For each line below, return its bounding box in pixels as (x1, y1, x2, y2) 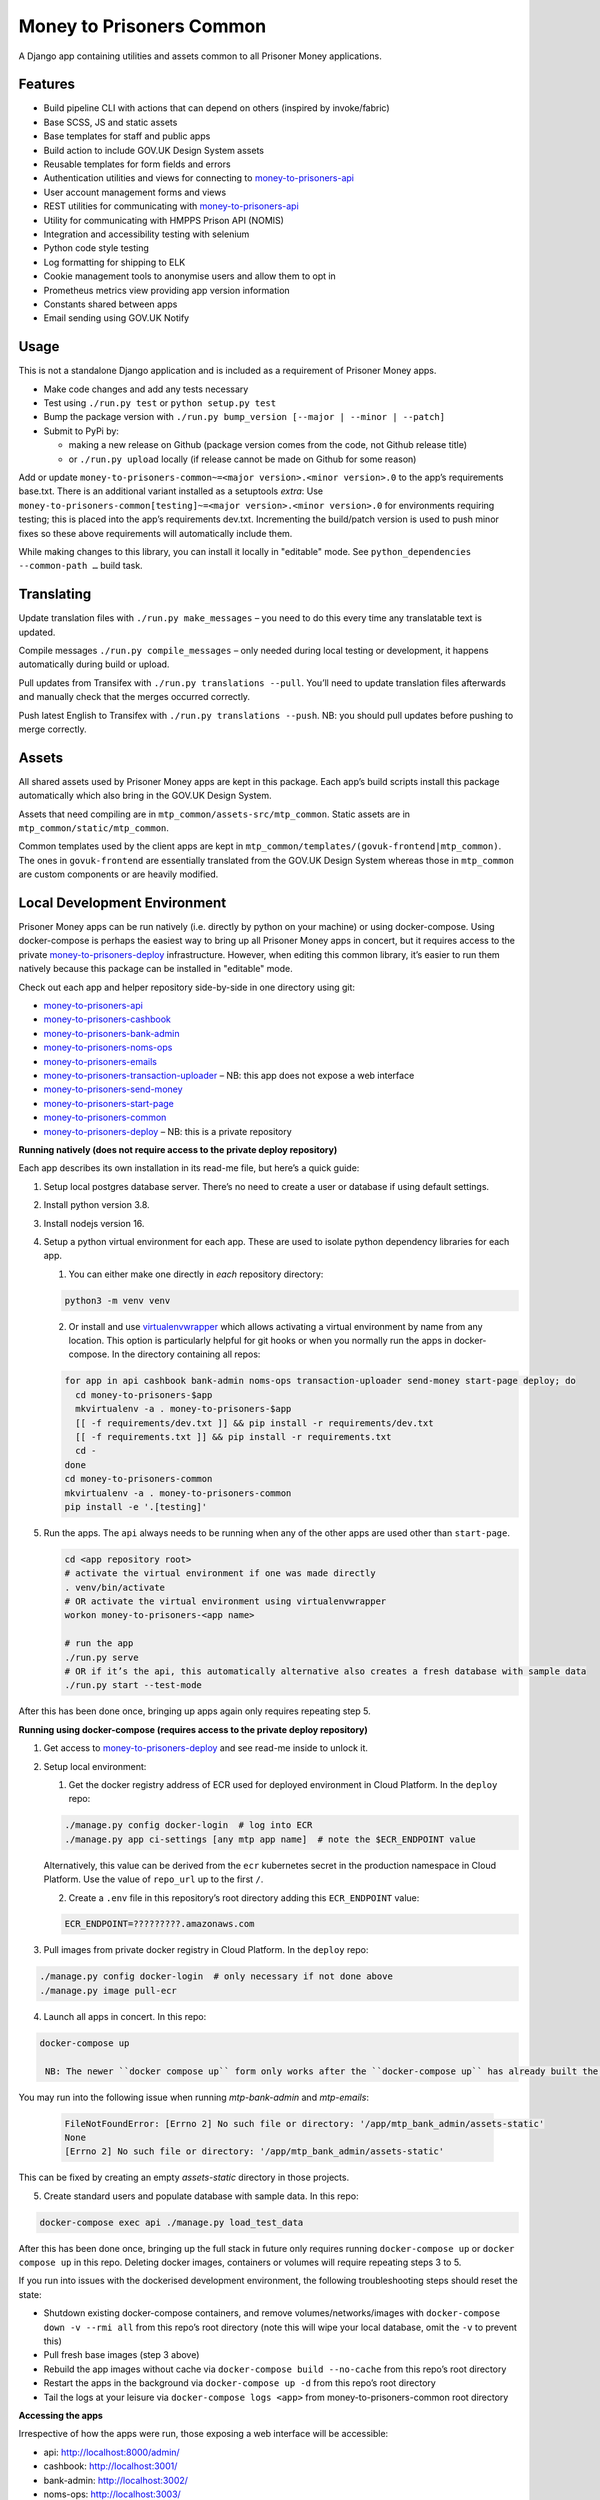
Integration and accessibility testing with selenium (43, 228, 250, 240)
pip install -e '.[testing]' (64, 1501, 208, 1512)
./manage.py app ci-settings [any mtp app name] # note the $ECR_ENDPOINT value (64, 1833, 477, 1845)
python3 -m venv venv (64, 1295, 171, 1306)
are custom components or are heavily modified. (18, 868, 219, 880)
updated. (18, 626, 56, 638)
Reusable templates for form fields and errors (43, 158, 231, 170)
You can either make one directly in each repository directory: (68, 1268, 324, 1280)
